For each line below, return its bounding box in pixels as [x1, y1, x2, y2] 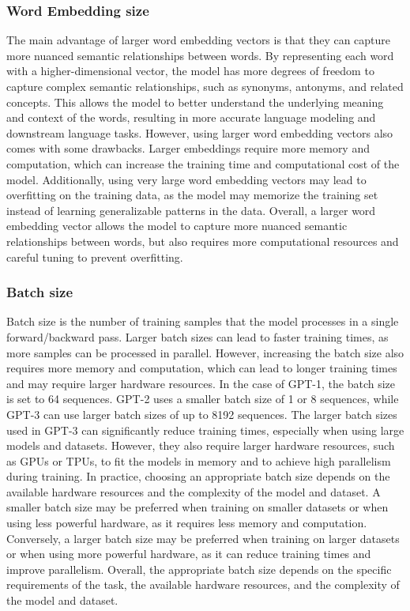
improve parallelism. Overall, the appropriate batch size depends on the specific [6, 560, 392, 577]
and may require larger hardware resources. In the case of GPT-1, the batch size [6, 375, 396, 391]
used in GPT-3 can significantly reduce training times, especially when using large [6, 421, 404, 438]
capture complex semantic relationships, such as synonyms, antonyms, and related [6, 78, 404, 94]
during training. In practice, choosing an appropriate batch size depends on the [6, 468, 390, 485]
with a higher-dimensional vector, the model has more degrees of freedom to [6, 62, 374, 79]
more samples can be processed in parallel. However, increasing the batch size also [6, 344, 404, 360]
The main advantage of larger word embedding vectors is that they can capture [6, 32, 391, 48]
